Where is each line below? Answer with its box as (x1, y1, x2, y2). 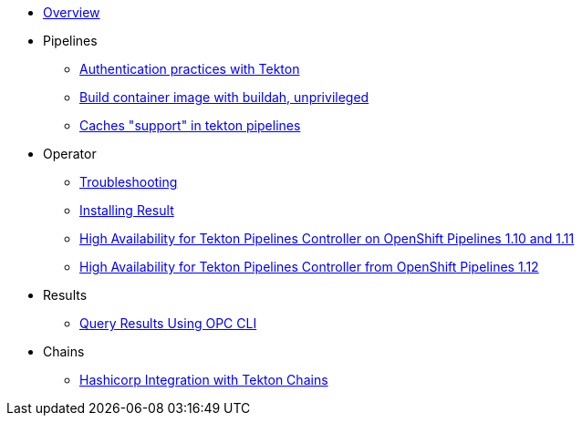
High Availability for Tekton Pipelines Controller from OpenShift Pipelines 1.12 (79, 259, 539, 274)
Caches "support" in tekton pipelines (79, 118, 301, 133)
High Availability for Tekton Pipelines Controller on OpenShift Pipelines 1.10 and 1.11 (79, 231, 575, 246)
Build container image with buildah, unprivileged (79, 89, 369, 105)
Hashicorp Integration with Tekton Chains (79, 372, 328, 387)
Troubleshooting (79, 174, 178, 190)
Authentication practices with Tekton (79, 61, 300, 77)
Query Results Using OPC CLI (79, 315, 257, 331)
